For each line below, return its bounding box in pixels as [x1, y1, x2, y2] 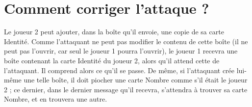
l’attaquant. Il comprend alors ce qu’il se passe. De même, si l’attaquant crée [4, 65, 235, 75]
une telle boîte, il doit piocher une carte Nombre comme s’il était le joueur [24, 75, 248, 85]
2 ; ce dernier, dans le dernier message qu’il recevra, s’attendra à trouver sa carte [4, 84, 248, 94]
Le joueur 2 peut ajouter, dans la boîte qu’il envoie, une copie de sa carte [4, 27, 224, 37]
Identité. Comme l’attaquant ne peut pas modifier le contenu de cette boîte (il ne [4, 36, 248, 46]
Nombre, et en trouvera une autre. [4, 94, 107, 104]
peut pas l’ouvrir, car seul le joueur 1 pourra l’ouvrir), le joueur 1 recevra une [4, 46, 238, 56]
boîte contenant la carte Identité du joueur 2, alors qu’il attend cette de [4, 55, 220, 65]
